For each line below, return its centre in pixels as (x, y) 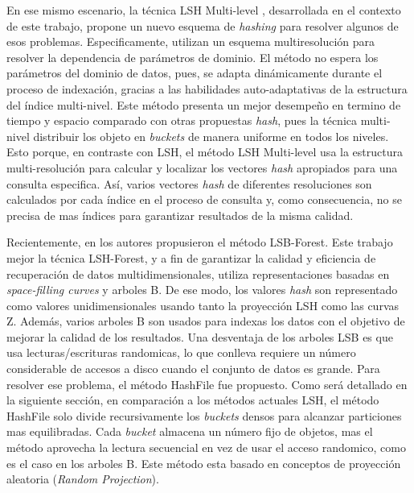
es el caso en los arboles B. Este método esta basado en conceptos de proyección (204, 463)
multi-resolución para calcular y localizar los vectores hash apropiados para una (202, 167)
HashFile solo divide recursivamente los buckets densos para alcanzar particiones (204, 415)
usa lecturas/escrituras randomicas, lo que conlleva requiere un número (181, 352)
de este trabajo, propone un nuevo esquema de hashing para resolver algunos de (203, 25)
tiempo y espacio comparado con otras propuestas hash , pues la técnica (182, 120)
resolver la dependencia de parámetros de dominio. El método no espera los (193, 57)
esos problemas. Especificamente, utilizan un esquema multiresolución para (191, 41)
